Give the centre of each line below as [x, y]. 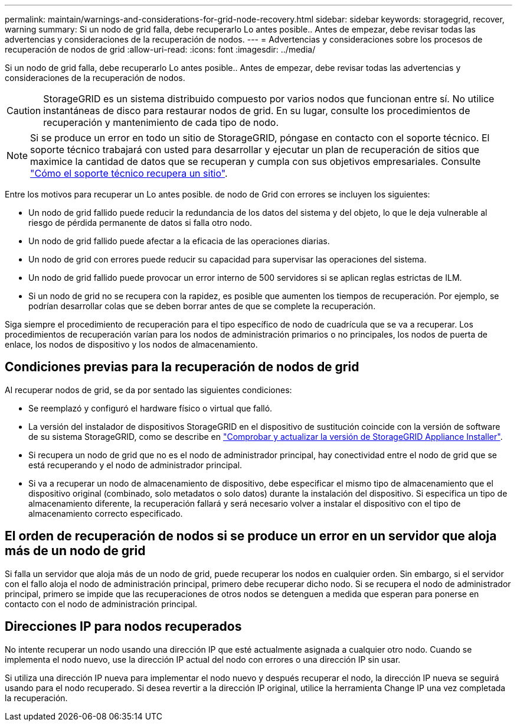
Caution [24, 111]
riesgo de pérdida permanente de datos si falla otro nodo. [140, 223]
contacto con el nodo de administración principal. [101, 604]
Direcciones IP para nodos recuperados [123, 627]
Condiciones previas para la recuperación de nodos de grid [182, 367]
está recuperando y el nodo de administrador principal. [135, 465]
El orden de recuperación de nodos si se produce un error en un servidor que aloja [251, 536]
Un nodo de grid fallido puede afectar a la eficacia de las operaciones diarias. [179, 241]
